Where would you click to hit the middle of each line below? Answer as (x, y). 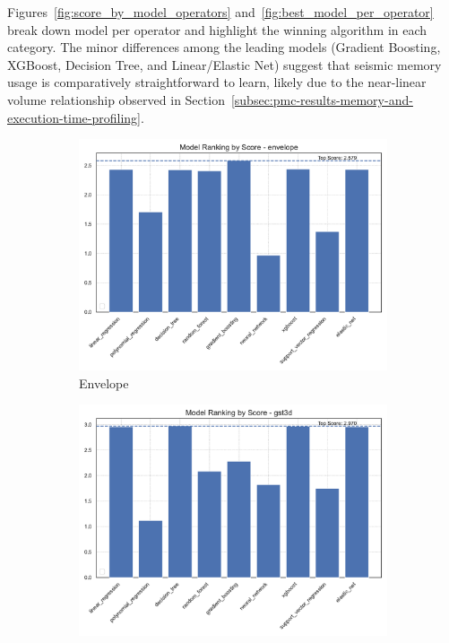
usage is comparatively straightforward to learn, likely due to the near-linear (217, 82)
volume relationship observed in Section (116, 99)
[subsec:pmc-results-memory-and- (322, 99)
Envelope (104, 382)
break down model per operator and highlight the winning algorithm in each (217, 29)
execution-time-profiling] (74, 117)
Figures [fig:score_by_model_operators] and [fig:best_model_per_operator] (220, 12)
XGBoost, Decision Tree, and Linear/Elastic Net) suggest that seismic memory (224, 64)
